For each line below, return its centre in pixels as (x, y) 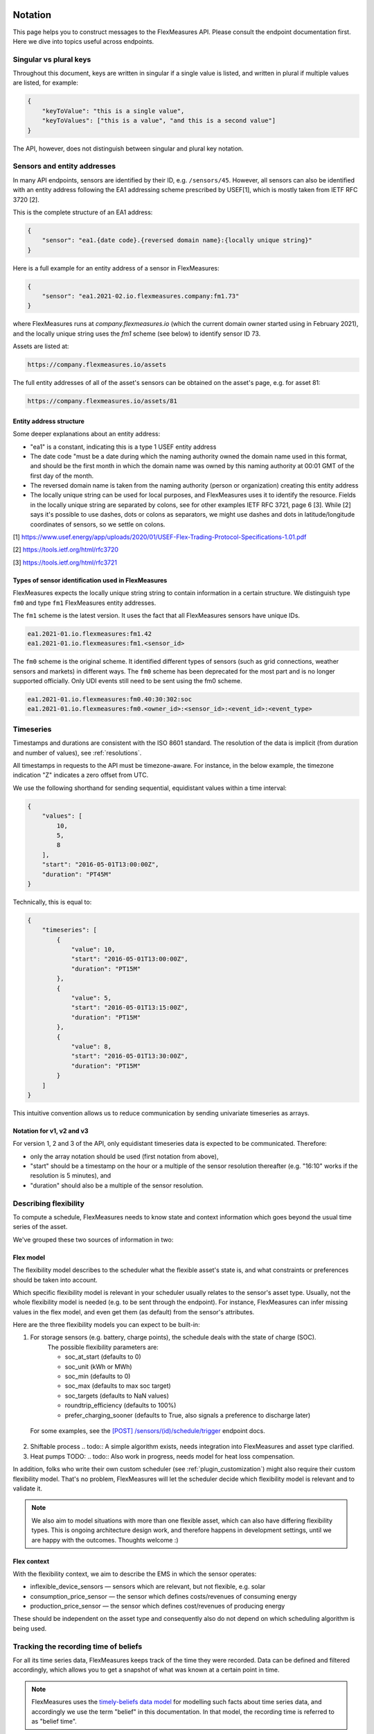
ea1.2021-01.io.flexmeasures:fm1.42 (90, 634)
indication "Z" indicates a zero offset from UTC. (81, 775)
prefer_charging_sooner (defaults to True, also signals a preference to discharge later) (188, 1415)
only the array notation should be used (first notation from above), (124, 1156)
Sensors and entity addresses (64, 166)
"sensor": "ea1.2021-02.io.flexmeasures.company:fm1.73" (141, 296)
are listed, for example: (46, 83)
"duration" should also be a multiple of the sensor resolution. (117, 1185)
